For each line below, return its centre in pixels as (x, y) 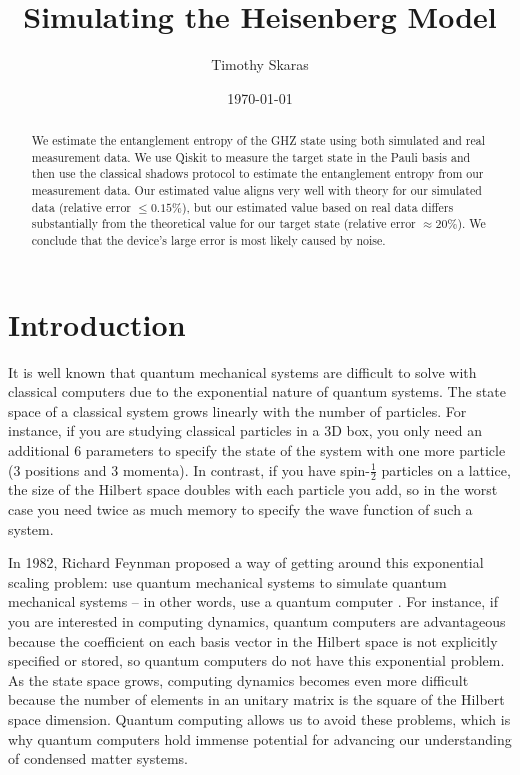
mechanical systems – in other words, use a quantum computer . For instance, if (253, 601)
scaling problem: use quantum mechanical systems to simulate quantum (227, 581)
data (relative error (81, 206)
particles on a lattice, (446, 469)
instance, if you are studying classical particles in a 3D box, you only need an (245, 430)
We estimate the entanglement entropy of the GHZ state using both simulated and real (258, 140)
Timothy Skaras (260, 64)
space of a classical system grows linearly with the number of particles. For (237, 410)
